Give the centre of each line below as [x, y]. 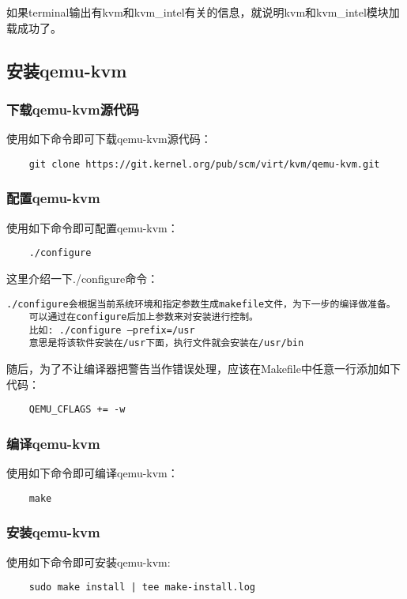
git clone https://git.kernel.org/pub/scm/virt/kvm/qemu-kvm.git [204, 164]
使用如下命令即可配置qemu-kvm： [92, 227]
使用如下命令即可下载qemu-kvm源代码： [109, 139]
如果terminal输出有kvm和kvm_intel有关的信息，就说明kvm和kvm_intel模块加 [203, 12]
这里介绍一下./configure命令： [83, 278]
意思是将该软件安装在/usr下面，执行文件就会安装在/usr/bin [166, 343]
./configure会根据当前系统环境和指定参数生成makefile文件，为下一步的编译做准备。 [201, 304]
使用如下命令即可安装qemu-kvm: [89, 561]
